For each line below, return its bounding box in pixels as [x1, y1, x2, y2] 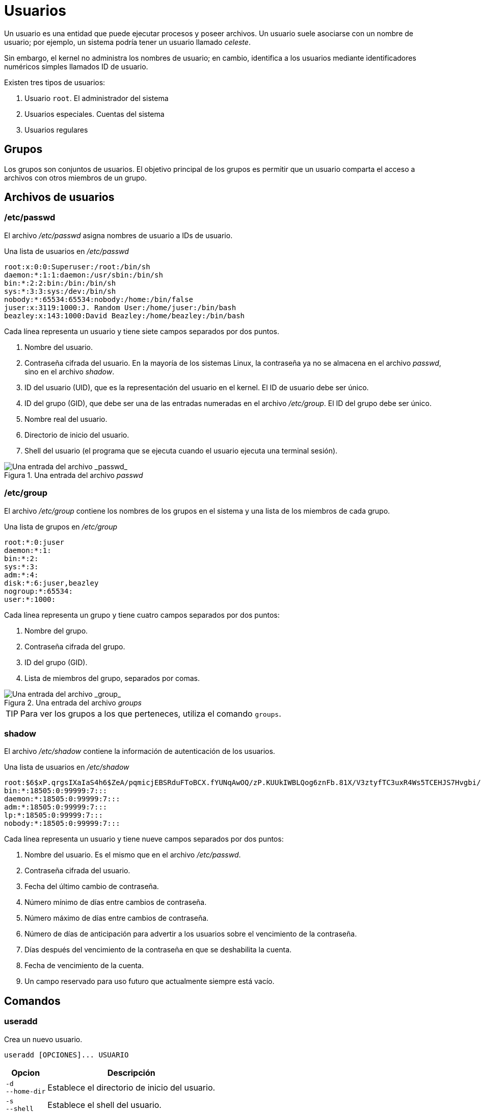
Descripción [107, 1067, 155, 1078]
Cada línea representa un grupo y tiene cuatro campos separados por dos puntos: [4, 610, 280, 619]
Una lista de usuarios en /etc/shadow [4, 763, 129, 772]
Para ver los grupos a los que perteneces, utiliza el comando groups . [20, 708, 281, 719]
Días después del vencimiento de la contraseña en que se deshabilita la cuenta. [24, 945, 292, 954]
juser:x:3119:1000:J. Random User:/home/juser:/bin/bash [4, 303, 236, 312]
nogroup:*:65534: [4, 587, 73, 595]
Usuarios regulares [24, 125, 88, 134]
